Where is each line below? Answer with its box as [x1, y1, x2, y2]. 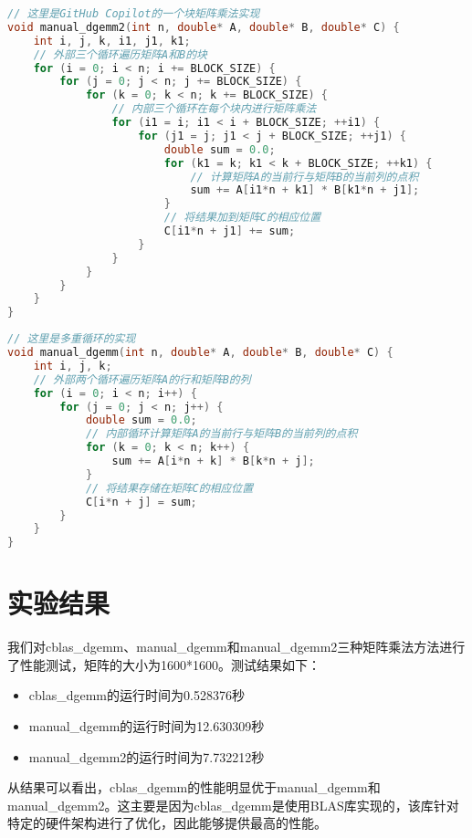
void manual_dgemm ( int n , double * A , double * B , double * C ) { [7, 346, 393, 359]
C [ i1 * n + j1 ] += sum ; [163, 225, 296, 237]
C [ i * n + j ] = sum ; [85, 495, 197, 508]
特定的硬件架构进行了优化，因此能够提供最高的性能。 [7, 813, 327, 833]
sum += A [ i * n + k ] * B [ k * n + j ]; [111, 455, 315, 467]
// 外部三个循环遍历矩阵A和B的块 [33, 47, 208, 61]
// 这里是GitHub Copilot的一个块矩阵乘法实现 [7, 7, 260, 20]
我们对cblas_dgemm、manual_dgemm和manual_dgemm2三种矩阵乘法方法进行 [7, 637, 466, 656]
